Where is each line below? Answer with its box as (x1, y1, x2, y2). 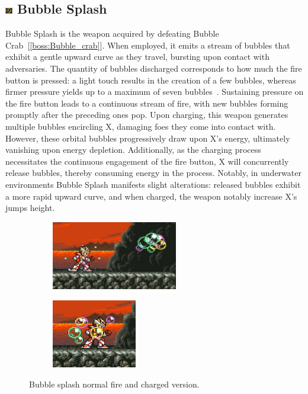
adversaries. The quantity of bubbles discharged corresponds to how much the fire (5, 62, 302, 74)
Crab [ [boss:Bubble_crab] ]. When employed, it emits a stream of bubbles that (5, 39, 290, 51)
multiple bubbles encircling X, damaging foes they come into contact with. (5, 120, 276, 132)
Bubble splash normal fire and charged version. (29, 377, 200, 390)
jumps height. (5, 201, 55, 214)
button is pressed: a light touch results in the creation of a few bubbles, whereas (5, 73, 296, 86)
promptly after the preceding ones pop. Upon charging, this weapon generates (5, 108, 288, 121)
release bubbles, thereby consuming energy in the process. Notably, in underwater (5, 166, 301, 179)
